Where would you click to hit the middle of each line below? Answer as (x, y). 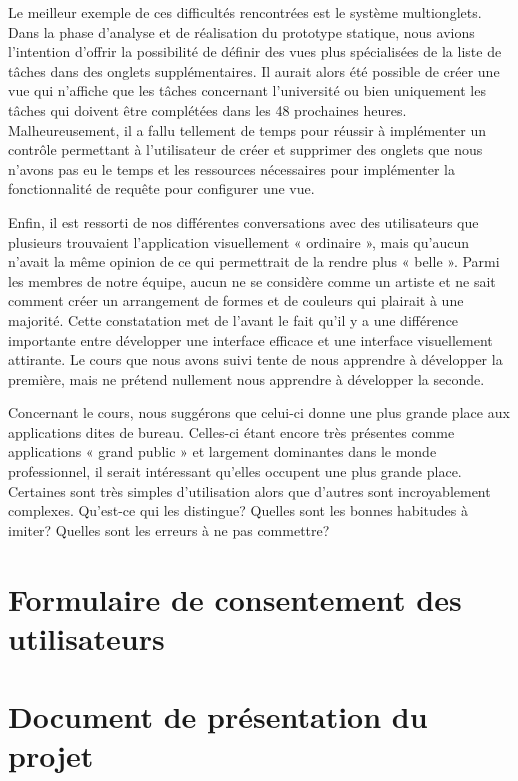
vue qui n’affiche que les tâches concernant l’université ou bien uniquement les (247, 90)
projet (51, 755)
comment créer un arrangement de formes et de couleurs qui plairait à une (236, 300)
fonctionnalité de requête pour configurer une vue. (161, 188)
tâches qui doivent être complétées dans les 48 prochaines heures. (207, 109)
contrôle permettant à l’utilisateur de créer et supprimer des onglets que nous (245, 149)
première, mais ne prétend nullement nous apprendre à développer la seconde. (246, 378)
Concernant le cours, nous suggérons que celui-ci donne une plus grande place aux (259, 412)
